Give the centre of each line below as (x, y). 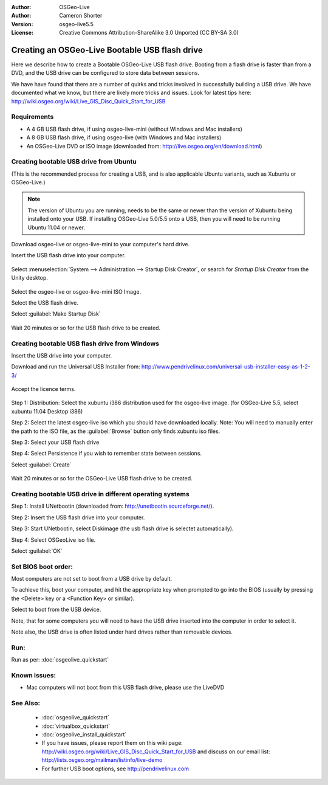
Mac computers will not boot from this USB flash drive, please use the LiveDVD (125, 688)
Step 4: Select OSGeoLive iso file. (53, 540)
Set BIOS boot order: (42, 567)
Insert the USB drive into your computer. (62, 355)
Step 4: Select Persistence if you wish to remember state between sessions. (107, 454)
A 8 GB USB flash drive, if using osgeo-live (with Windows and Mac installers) (124, 137)
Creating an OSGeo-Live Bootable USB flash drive (107, 50)
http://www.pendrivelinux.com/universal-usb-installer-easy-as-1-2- (226, 367)
